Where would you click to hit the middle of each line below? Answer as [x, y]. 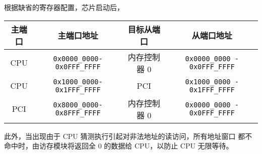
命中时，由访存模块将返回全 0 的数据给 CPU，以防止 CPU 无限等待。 [119, 146]
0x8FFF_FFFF [78, 113]
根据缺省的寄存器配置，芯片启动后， [64, 7]
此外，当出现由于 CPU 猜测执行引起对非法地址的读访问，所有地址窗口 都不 [128, 136]
